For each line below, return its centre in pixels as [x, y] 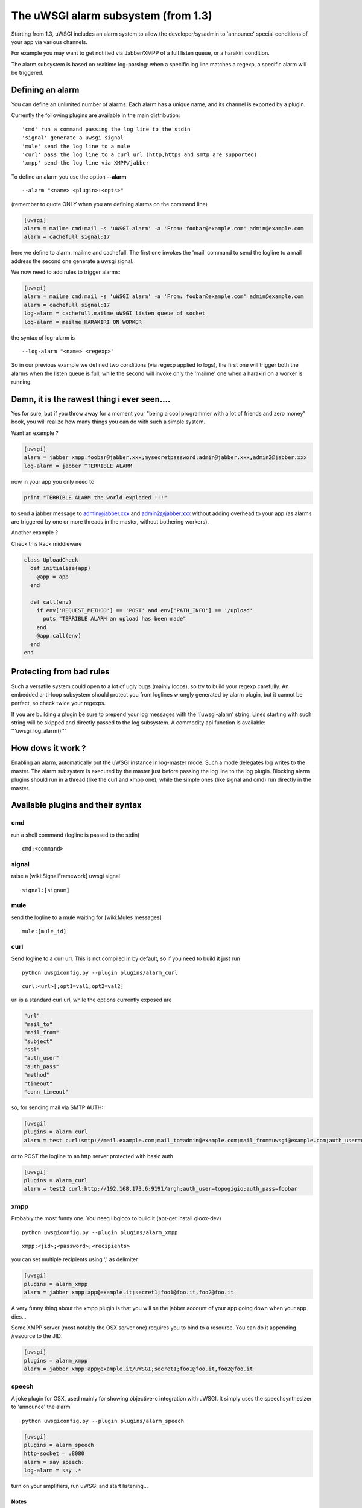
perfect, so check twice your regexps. [58, 703]
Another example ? [35, 533]
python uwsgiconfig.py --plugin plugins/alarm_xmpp [100, 1232]
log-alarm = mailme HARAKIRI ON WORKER [83, 322]
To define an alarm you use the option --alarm [69, 176]
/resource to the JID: [37, 1336]
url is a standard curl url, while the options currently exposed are [91, 1000]
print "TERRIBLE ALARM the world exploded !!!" [95, 497]
